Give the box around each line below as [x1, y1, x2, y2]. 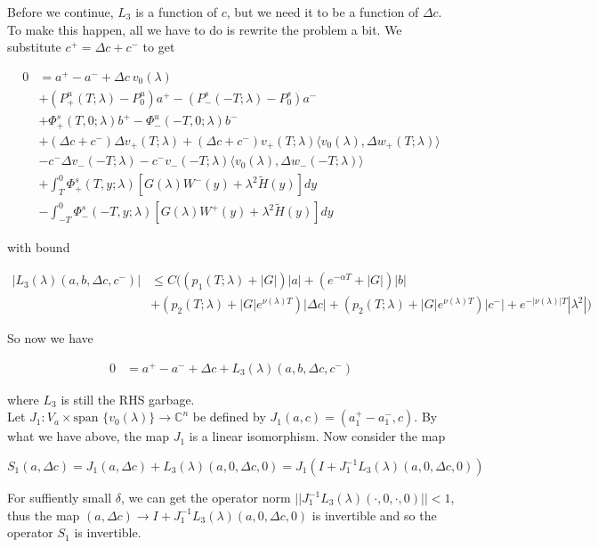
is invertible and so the [311, 505, 437, 524]
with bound [7, 238, 70, 257]
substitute [7, 37, 61, 56]
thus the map [7, 505, 80, 524]
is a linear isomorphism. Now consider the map [189, 427, 446, 446]
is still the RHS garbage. [61, 389, 195, 408]
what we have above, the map [7, 427, 169, 446]
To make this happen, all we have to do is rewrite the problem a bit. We [7, 20, 402, 38]
